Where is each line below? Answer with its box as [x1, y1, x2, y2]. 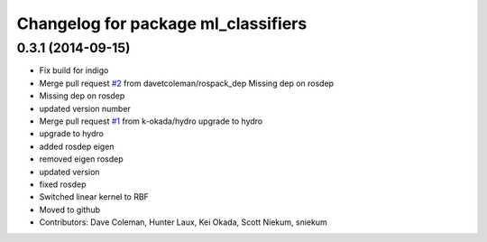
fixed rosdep [39, 179, 87, 190]
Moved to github [39, 204, 101, 215]
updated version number [39, 103, 131, 114]
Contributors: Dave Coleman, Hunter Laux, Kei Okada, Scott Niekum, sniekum [39, 217, 328, 228]
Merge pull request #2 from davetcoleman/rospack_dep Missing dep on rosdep [39, 78, 334, 88]
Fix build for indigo [39, 65, 109, 76]
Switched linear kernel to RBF [39, 191, 149, 202]
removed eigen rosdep [39, 154, 124, 164]
